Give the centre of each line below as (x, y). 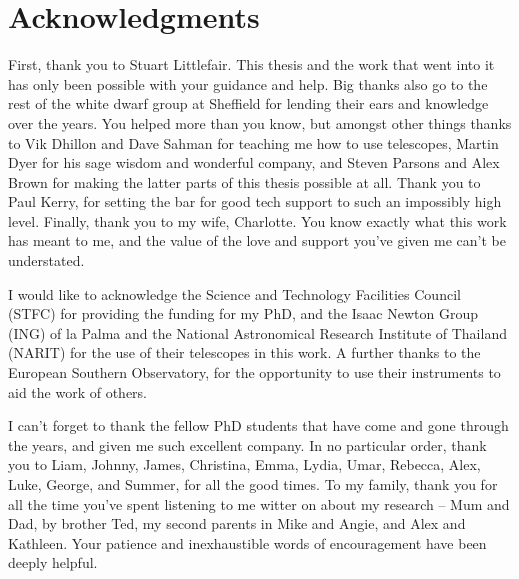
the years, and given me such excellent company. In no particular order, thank (247, 444)
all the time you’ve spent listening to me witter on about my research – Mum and (259, 503)
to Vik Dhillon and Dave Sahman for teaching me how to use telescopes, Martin (253, 142)
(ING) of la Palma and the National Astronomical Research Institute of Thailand (257, 332)
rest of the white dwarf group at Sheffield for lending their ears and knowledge (248, 103)
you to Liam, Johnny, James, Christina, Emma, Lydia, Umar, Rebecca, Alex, (244, 464)
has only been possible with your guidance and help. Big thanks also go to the (248, 83)
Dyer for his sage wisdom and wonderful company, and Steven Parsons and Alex (254, 162)
